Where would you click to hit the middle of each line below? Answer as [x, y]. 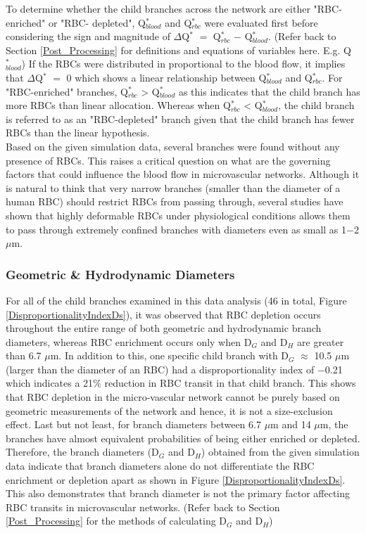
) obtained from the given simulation [280, 452]
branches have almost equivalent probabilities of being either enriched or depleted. [183, 438]
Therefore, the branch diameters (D [82, 452]
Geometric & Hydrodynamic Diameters [120, 274]
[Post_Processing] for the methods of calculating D [116, 521]
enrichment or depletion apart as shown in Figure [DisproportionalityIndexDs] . [176, 479]
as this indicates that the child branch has [269, 91]
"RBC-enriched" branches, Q [67, 91]
